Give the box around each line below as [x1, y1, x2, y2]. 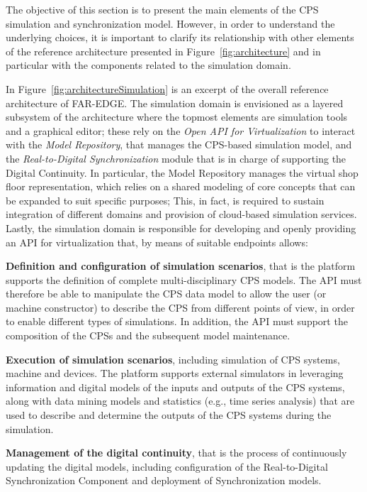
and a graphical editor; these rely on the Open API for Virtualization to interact [6, 123, 356, 138]
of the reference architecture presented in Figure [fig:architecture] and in [6, 43, 321, 58]
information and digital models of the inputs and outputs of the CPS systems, [6, 379, 345, 394]
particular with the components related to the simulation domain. [6, 58, 291, 72]
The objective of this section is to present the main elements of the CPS [6, 2, 319, 16]
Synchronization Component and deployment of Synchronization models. [6, 473, 322, 488]
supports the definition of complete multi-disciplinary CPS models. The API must [6, 272, 362, 287]
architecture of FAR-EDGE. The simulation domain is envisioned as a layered [6, 95, 344, 110]
